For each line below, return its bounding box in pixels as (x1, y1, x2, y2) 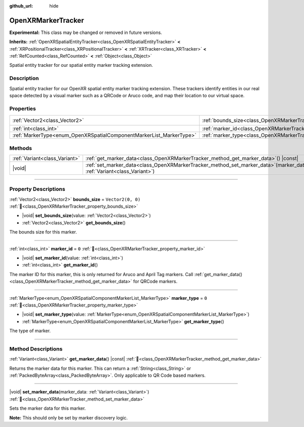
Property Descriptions (9, 185, 65, 192)
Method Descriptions (9, 345, 63, 352)
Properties (9, 105, 36, 112)
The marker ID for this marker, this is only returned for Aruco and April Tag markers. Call (9, 271, 194, 277)
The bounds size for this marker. (9, 229, 77, 235)
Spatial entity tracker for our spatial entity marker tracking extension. (9, 62, 153, 68)
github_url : (9, 3, 33, 9)
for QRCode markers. (133, 279, 177, 285)
